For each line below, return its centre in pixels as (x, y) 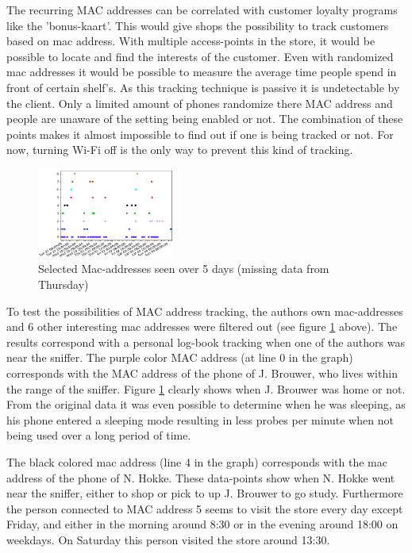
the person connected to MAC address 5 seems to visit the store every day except (205, 508)
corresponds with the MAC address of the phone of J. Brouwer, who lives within (202, 373)
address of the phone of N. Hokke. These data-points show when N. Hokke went (201, 477)
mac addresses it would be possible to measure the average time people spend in (202, 72)
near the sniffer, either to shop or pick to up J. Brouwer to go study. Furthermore (205, 493)
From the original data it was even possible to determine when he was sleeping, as (206, 404)
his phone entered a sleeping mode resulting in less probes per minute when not (200, 419)
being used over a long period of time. (99, 435)
